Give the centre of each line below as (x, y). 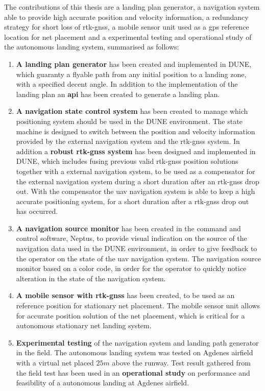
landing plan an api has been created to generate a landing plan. (118, 94)
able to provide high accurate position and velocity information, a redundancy (126, 17)
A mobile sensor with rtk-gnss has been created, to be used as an (125, 295)
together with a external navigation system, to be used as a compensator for (136, 171)
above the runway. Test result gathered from (181, 362)
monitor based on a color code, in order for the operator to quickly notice (131, 268)
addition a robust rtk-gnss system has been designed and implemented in (136, 151)
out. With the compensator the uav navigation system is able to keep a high (136, 191)
